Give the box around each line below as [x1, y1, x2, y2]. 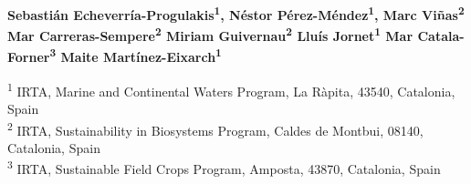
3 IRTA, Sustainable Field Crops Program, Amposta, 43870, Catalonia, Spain [7, 157, 441, 179]
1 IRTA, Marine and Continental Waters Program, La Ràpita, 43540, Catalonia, [7, 78, 455, 100]
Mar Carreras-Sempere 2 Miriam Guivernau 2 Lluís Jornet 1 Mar [7, 24, 413, 45]
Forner [7, 47, 50, 66]
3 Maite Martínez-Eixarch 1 [49, 45, 222, 66]
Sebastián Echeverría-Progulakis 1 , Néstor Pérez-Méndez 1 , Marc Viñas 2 [7, 3, 465, 24]
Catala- [417, 26, 465, 45]
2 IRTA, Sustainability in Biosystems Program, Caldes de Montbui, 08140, [7, 118, 424, 139]
